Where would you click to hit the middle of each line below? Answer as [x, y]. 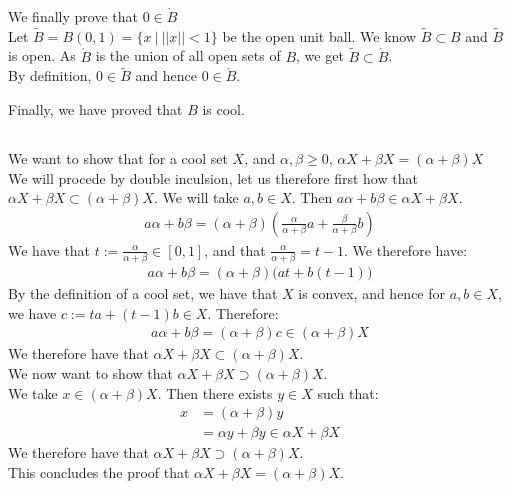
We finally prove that [73, 16]
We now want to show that [90, 372]
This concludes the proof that [99, 471]
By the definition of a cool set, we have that [143, 293]
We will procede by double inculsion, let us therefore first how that [213, 177]
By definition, [50, 75]
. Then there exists [215, 392]
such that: [348, 392]
